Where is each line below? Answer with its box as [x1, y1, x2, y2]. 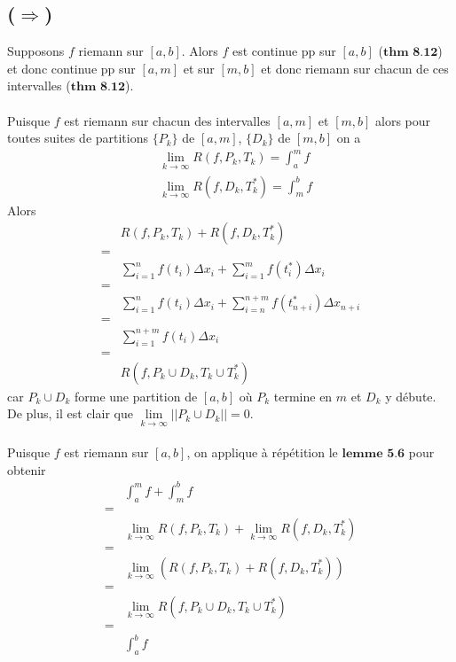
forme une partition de [74, 386, 198, 405]
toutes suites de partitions [7, 129, 149, 147]
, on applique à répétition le [186, 443, 338, 462]
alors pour [375, 111, 431, 129]
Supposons [7, 42, 65, 60]
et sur [183, 58, 215, 77]
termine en [273, 386, 333, 405]
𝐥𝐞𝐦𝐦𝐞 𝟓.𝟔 [342, 448, 405, 461]
